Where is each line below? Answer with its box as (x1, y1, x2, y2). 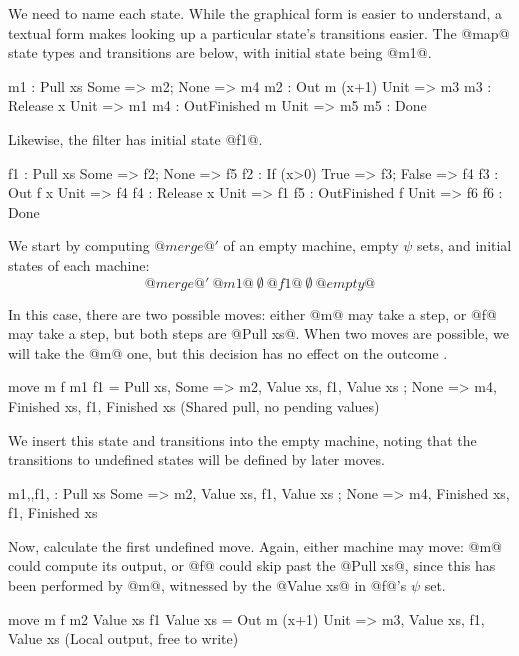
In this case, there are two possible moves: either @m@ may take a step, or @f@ (8, 303, 497, 324)
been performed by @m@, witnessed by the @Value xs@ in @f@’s (8, 575, 407, 596)
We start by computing (8, 235, 150, 256)
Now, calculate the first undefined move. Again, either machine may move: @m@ (8, 535, 503, 556)
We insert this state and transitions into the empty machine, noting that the (8, 429, 477, 450)
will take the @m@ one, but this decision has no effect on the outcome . (8, 342, 448, 363)
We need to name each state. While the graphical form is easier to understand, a (8, 3, 502, 23)
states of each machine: (8, 254, 150, 275)
